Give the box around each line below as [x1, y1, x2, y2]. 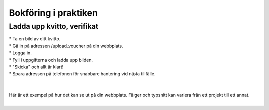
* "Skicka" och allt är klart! [9, 64, 64, 70]
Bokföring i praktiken [9, 7, 98, 18]
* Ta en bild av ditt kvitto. [9, 36, 61, 42]
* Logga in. [9, 50, 32, 56]
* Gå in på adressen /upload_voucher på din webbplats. [9, 43, 123, 49]
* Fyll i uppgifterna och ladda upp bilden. [9, 57, 93, 63]
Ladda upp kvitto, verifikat [9, 22, 99, 31]
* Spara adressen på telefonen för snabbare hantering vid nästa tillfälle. [9, 71, 156, 77]
